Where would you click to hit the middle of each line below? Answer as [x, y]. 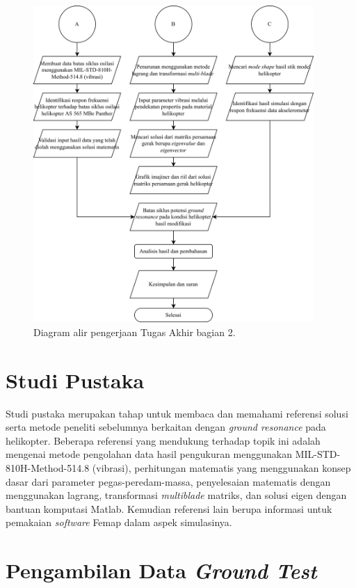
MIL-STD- [318, 454]
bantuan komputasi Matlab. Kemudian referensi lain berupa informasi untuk [169, 508]
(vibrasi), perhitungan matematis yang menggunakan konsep [221, 467]
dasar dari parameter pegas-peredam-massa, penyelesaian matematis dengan [168, 481]
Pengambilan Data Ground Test [161, 571]
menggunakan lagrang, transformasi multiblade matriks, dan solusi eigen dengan [176, 495]
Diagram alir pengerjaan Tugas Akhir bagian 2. [135, 332]
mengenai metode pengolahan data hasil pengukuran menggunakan [149, 454]
